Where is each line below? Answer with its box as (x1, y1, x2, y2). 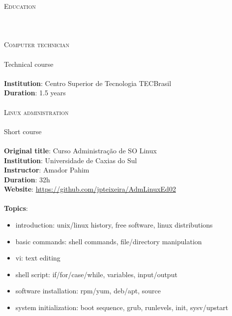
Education (4, 1, 36, 11)
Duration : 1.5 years (4, 87, 66, 98)
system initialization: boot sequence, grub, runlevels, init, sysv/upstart (15, 302, 229, 313)
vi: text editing (15, 253, 60, 263)
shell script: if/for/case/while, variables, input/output (15, 269, 177, 279)
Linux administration (4, 107, 69, 117)
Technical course (4, 58, 54, 69)
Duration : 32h (4, 174, 50, 184)
